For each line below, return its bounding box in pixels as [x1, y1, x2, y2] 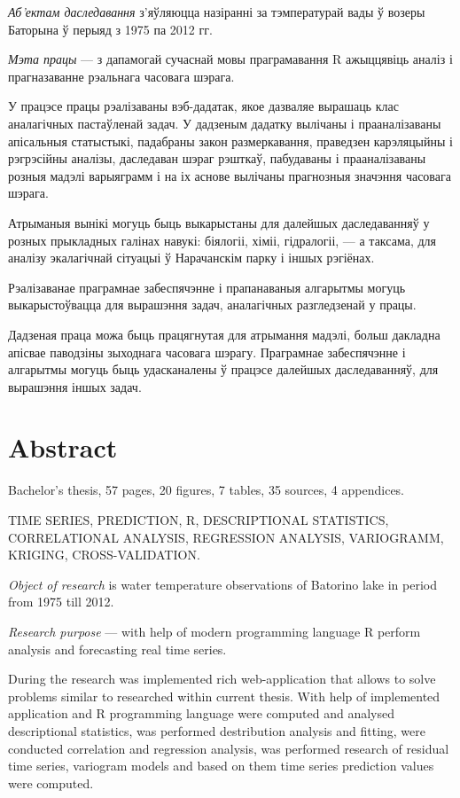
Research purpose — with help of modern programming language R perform [8, 622, 421, 640]
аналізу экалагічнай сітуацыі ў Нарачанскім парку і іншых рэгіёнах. [8, 248, 375, 267]
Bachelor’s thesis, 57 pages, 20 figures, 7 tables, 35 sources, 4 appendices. [8, 481, 405, 499]
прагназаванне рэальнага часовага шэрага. [8, 66, 235, 85]
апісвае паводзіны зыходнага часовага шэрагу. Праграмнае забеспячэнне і [8, 342, 406, 361]
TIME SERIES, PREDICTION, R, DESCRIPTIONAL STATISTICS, [8, 511, 389, 528]
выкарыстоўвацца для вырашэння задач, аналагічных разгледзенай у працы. [8, 295, 417, 314]
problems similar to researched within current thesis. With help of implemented [8, 686, 441, 705]
